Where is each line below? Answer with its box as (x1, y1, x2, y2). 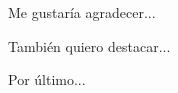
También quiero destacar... (8, 35, 171, 56)
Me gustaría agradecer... (8, 2, 156, 22)
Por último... (8, 69, 86, 90)
